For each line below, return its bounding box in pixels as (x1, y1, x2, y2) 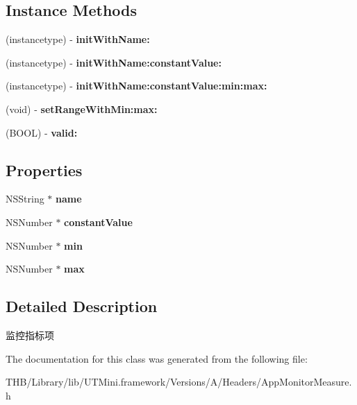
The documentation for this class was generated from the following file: (6, 351, 308, 365)
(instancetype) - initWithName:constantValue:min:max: (6, 78, 267, 93)
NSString (6, 191, 44, 206)
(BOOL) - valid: (6, 125, 78, 139)
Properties (6, 159, 83, 180)
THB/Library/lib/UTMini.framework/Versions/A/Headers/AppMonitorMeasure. (6, 374, 352, 389)
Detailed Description (6, 295, 158, 317)
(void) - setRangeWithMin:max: (6, 101, 158, 116)
